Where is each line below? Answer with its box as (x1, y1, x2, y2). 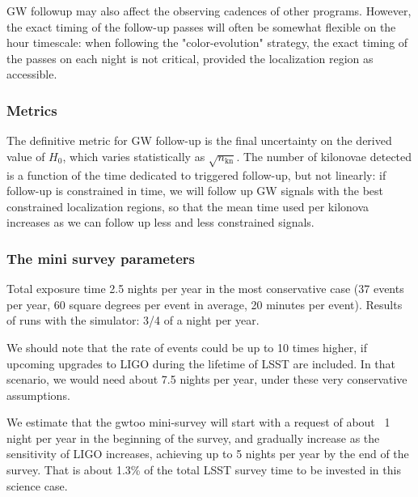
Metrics (6, 100, 57, 120)
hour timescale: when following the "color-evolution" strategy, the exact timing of (6, 34, 408, 51)
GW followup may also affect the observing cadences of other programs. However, (6, 2, 412, 19)
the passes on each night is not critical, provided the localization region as (6, 49, 374, 66)
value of (6, 147, 45, 164)
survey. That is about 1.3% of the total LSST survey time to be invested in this (6, 461, 401, 478)
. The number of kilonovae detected (236, 147, 412, 164)
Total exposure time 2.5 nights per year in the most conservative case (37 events (6, 280, 404, 297)
